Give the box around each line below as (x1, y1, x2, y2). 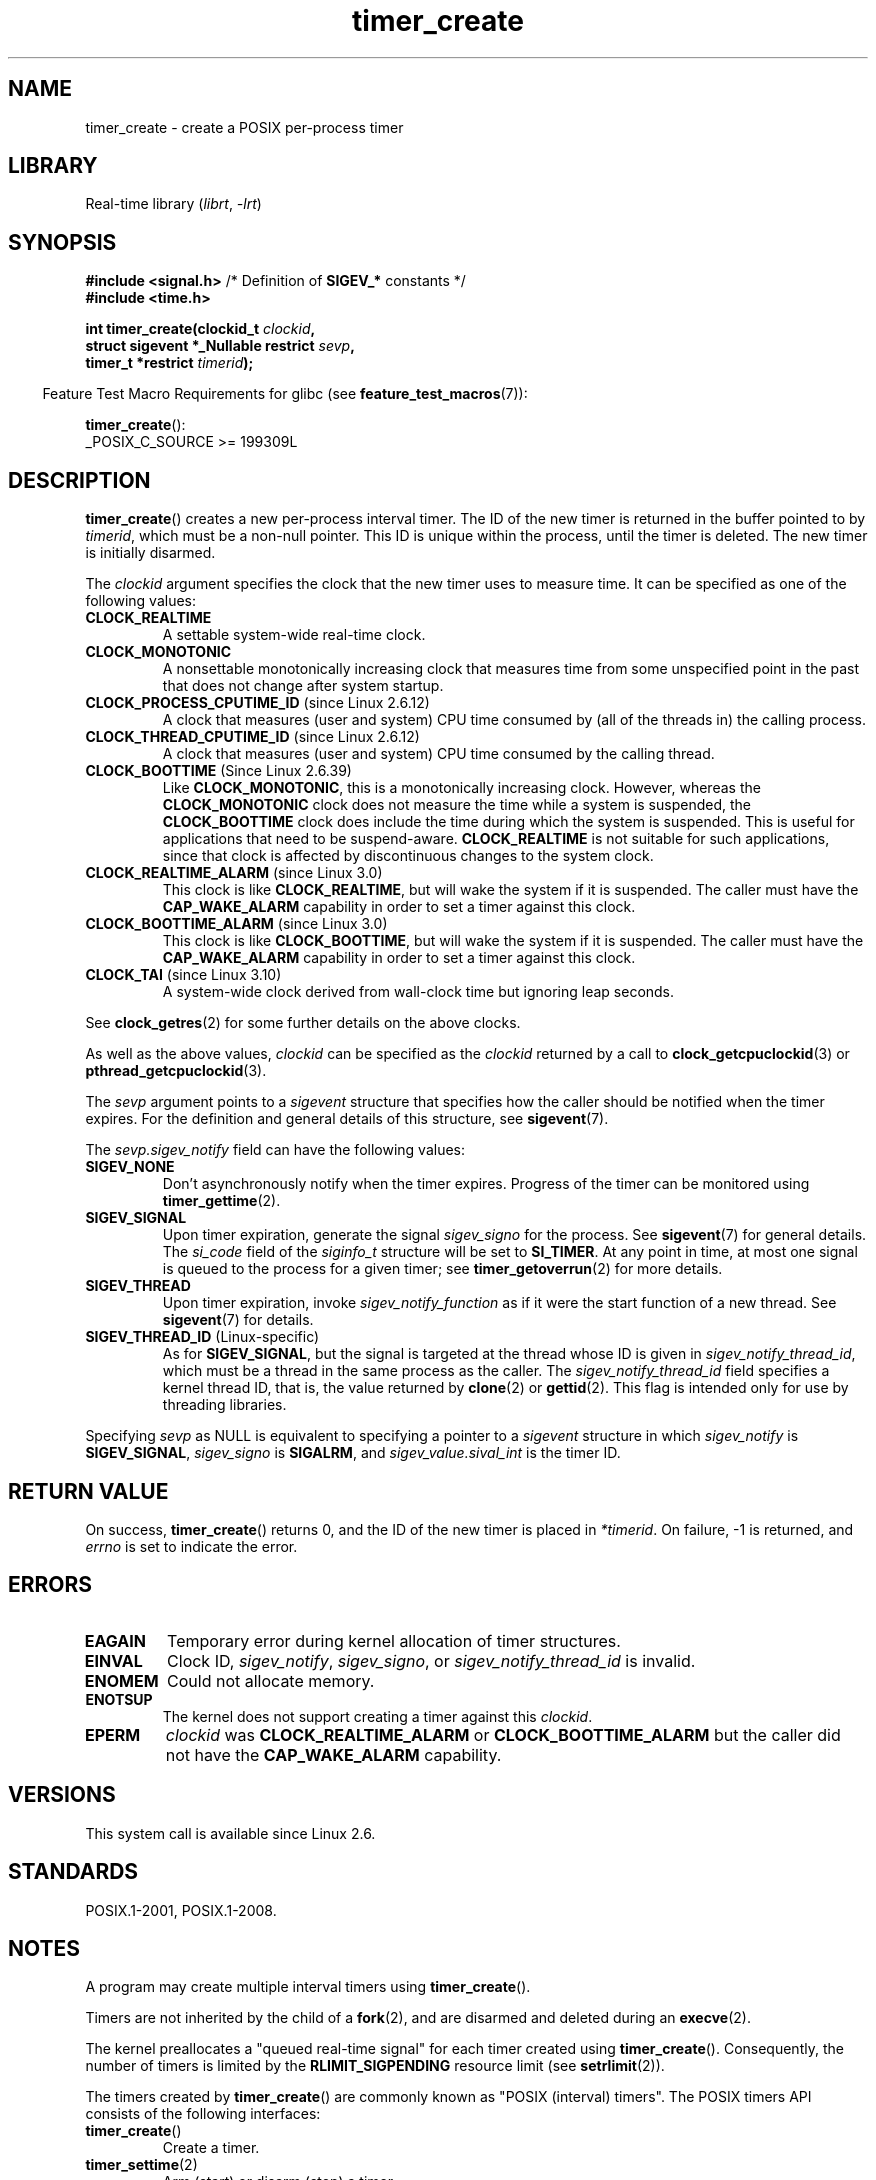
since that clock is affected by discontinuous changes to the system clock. (162, 847, 654, 865)
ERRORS (8, 1572, 93, 1598)
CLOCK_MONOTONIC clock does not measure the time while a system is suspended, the (162, 796, 751, 814)
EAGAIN (84, 1630, 146, 1651)
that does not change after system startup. (162, 677, 444, 695)
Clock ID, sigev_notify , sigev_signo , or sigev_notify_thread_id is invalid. (167, 1650, 696, 1671)
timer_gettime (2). (162, 1192, 281, 1210)
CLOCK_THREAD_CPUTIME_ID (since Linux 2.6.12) (85, 728, 420, 746)
